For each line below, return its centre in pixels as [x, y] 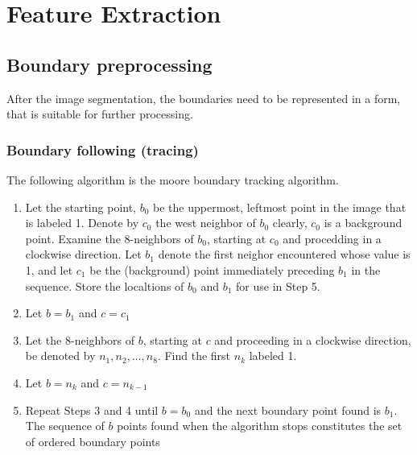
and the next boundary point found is [288, 409]
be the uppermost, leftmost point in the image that [280, 207]
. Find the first [194, 356]
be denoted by [60, 356]
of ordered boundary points [93, 441]
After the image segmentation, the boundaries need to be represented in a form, [204, 98]
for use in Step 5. [278, 285]
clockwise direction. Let [83, 254]
